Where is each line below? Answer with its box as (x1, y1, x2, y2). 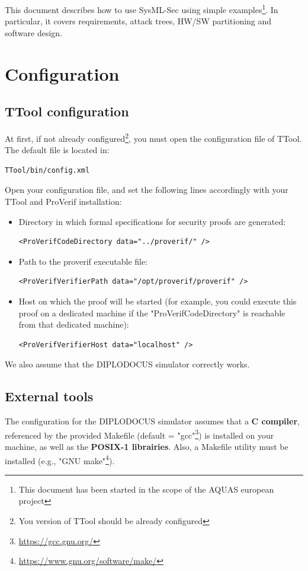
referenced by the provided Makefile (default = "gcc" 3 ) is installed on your (5, 427, 274, 441)
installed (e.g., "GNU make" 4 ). (5, 452, 115, 467)
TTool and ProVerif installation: (5, 195, 122, 208)
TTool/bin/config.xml (5, 166, 90, 175)
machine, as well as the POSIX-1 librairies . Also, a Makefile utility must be (5, 440, 288, 453)
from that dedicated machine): (18, 318, 129, 331)
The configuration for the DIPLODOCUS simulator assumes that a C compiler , (5, 415, 300, 427)
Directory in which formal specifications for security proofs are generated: (18, 215, 286, 227)
